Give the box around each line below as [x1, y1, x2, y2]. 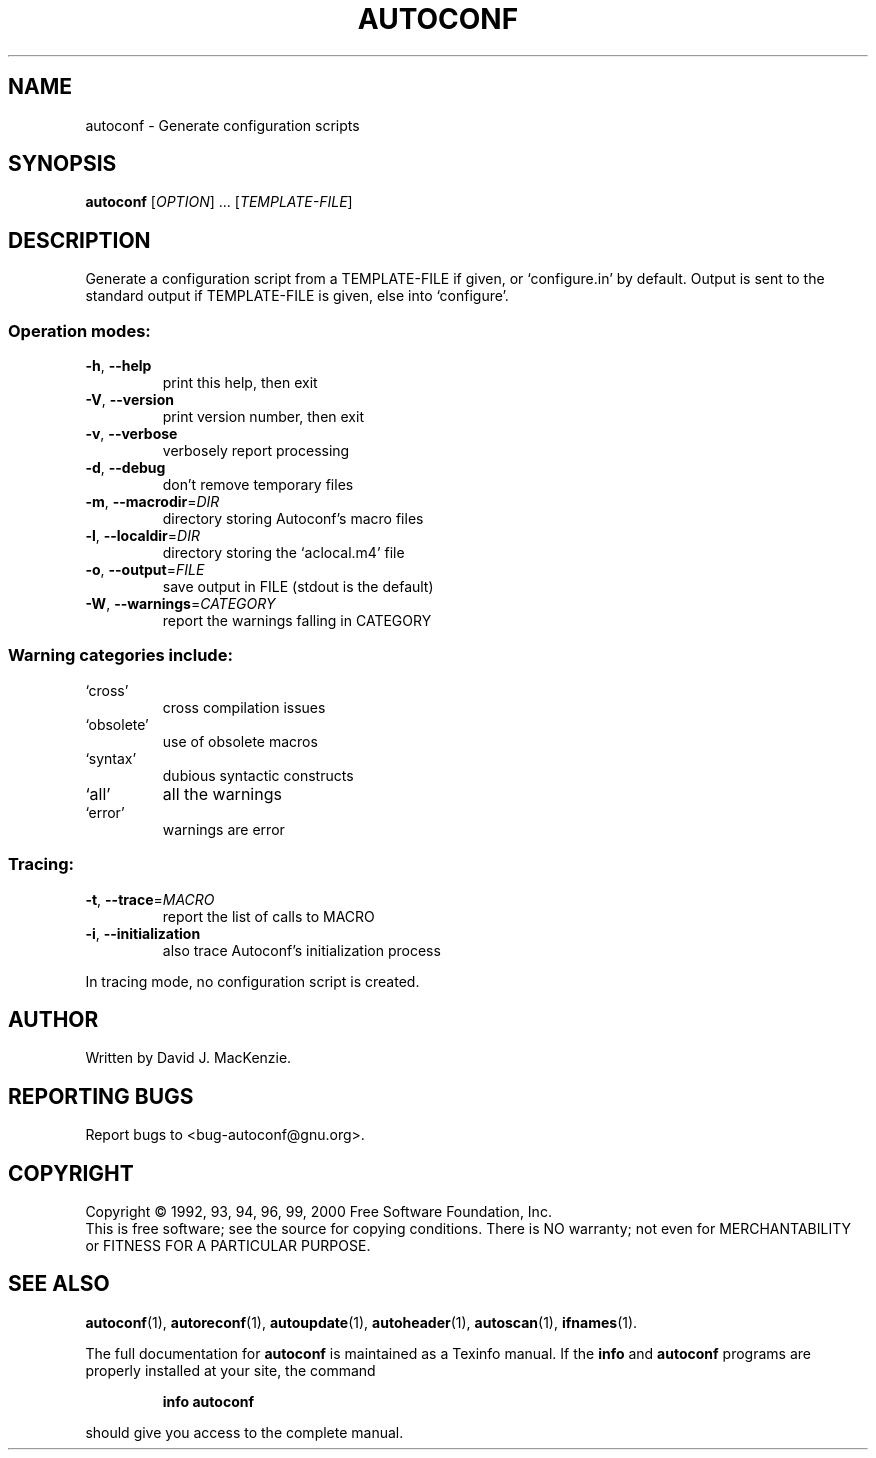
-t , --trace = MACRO [85, 890, 215, 908]
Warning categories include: [8, 645, 233, 666]
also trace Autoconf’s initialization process [162, 941, 441, 959]
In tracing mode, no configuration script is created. [85, 972, 420, 990]
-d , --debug [85, 459, 166, 477]
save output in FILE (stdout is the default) [162, 578, 434, 596]
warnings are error [162, 820, 285, 838]
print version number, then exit [162, 408, 364, 426]
